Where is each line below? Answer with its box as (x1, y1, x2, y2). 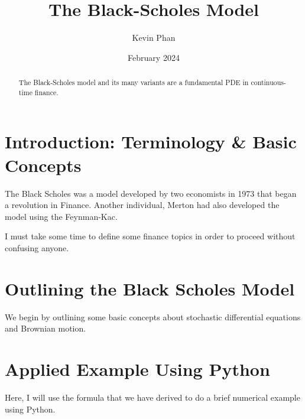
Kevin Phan (132, 31, 176, 44)
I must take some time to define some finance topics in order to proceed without (5, 230, 296, 242)
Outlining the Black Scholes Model (5, 276, 295, 300)
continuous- (251, 77, 286, 87)
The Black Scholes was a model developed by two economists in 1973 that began (5, 187, 297, 199)
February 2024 (128, 51, 180, 63)
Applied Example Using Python (5, 357, 270, 381)
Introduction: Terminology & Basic (5, 129, 297, 154)
